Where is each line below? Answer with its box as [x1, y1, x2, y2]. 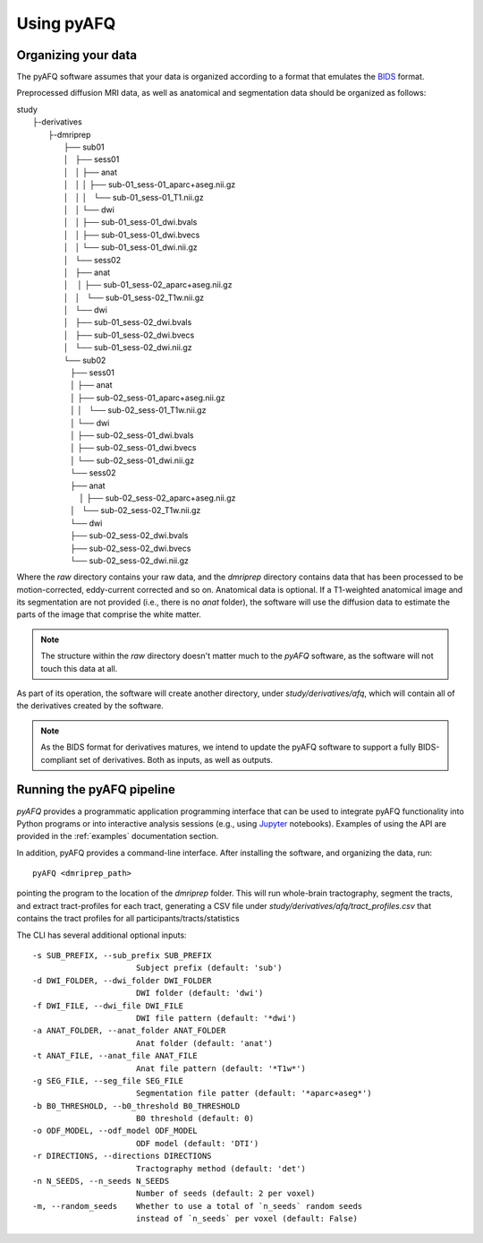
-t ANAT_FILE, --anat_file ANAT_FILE [32, 1050, 199, 1061]
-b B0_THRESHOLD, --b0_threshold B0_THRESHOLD [32, 1101, 241, 1110]
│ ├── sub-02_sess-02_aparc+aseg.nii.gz [79, 493, 236, 503]
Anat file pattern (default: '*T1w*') [135, 1063, 306, 1074]
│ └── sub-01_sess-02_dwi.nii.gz [64, 342, 192, 353]
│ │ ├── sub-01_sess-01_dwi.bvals [64, 217, 198, 227]
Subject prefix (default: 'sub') [135, 963, 283, 973]
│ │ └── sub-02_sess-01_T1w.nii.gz [70, 405, 207, 416]
